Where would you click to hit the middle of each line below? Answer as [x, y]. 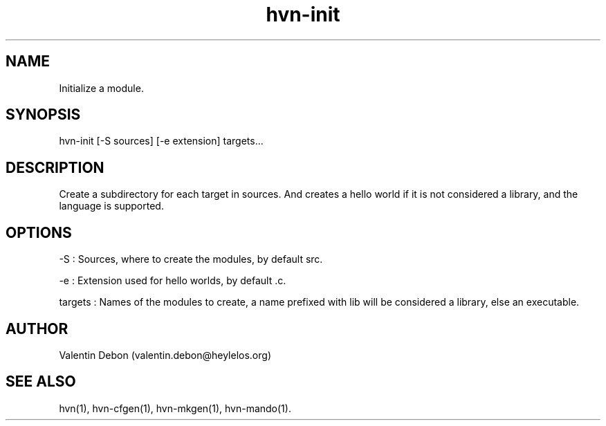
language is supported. [111, 206]
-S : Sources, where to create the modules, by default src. [191, 259]
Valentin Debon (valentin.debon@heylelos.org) [165, 355]
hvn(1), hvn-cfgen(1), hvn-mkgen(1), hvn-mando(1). [175, 408]
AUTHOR [37, 328]
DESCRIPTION [55, 167]
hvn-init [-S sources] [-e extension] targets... [161, 141]
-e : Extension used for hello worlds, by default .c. [173, 281]
